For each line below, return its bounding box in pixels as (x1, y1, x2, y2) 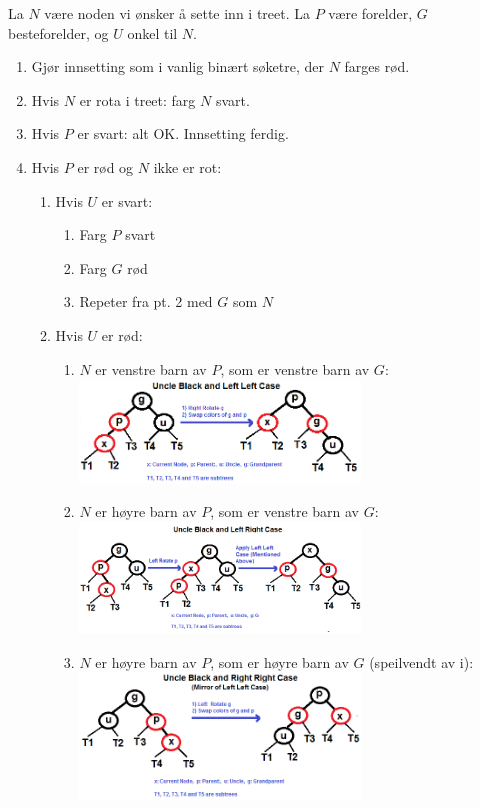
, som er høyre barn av (210, 651, 349, 672)
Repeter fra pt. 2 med (79, 291, 213, 312)
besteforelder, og (8, 22, 109, 43)
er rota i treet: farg (79, 89, 196, 110)
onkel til (127, 22, 178, 43)
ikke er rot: (153, 156, 222, 177)
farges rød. (344, 56, 410, 77)
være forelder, (328, 3, 413, 23)
